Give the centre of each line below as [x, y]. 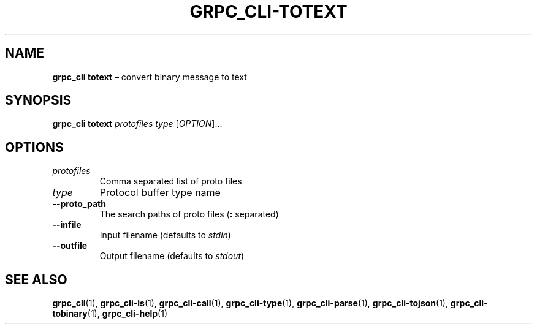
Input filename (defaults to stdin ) [165, 235]
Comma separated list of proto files [171, 181]
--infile [67, 225]
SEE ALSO [36, 279]
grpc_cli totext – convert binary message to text [150, 77]
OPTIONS [34, 147]
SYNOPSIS [38, 100]
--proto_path [79, 204]
